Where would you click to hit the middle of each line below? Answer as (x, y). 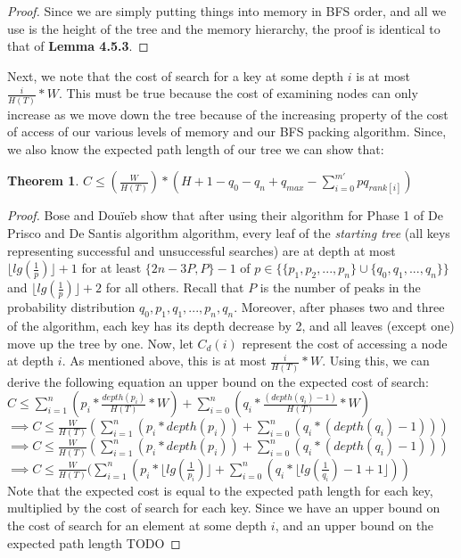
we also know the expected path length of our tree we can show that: (196, 148)
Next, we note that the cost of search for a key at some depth (176, 75)
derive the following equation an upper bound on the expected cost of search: (218, 381)
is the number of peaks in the (340, 287)
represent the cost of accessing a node (345, 343)
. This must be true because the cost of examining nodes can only (238, 93)
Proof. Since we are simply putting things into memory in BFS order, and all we (227, 11)
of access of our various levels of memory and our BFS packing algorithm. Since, (227, 131)
